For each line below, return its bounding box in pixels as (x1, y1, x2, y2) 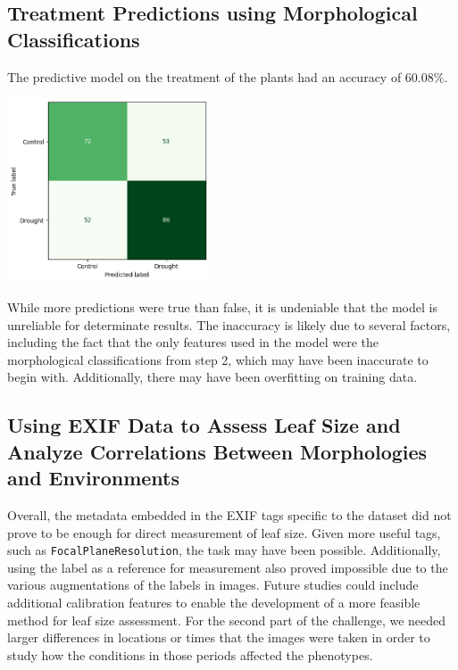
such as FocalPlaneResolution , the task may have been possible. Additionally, (7, 541, 441, 559)
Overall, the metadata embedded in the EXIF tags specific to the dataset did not (7, 506, 452, 524)
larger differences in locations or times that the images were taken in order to (7, 628, 430, 647)
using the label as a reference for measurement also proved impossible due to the (7, 558, 448, 576)
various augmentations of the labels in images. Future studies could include (7, 575, 419, 594)
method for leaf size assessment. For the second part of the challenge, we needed (7, 610, 446, 629)
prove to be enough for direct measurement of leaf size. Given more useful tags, (7, 523, 441, 542)
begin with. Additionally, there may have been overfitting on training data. (7, 368, 418, 386)
